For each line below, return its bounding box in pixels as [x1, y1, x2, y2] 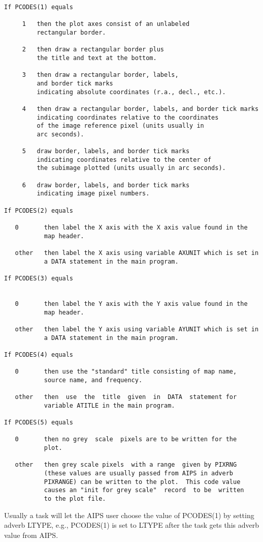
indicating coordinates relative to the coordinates [37, 113, 219, 121]
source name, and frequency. [44, 376, 143, 384]
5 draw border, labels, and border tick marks [22, 148, 190, 155]
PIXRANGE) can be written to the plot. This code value [44, 478, 241, 486]
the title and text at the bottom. [37, 54, 157, 62]
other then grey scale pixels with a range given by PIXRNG [15, 461, 237, 469]
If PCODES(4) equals [4, 351, 74, 358]
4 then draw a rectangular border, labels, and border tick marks [22, 105, 259, 112]
